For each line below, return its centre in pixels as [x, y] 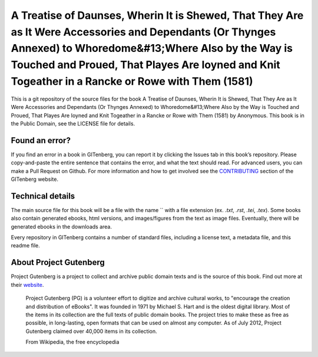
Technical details [43, 196]
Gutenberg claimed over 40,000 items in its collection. [91, 331]
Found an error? [41, 141]
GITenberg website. [35, 179]
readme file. [26, 246]
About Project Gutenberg [58, 262]
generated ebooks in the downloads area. [61, 226]
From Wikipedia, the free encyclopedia [72, 342]
